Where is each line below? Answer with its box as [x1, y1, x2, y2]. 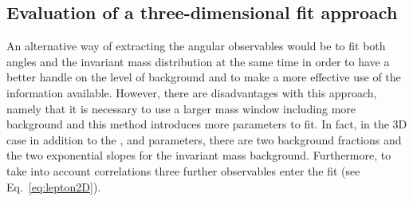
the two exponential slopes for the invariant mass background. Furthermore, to [6, 147, 391, 164]
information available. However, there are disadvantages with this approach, [6, 84, 377, 100]
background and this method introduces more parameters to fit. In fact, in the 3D [6, 116, 407, 132]
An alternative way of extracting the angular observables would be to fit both [6, 37, 386, 54]
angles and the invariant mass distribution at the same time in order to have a [6, 53, 390, 69]
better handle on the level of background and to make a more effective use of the [6, 69, 401, 85]
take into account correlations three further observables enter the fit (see [6, 162, 360, 179]
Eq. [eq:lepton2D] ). [6, 178, 101, 195]
